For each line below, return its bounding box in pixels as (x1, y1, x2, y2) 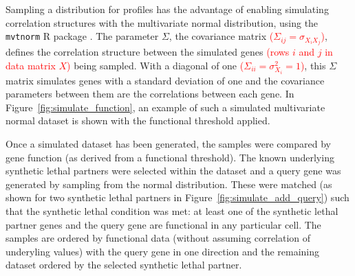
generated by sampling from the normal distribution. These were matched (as (6, 176, 332, 191)
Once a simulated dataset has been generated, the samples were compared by (6, 137, 331, 151)
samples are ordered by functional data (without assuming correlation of (6, 231, 311, 245)
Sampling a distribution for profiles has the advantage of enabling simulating (6, 2, 329, 16)
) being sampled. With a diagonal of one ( (67, 58, 244, 72)
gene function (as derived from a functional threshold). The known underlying (6, 150, 334, 164)
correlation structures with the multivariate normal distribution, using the (6, 15, 319, 30)
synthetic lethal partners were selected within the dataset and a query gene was (6, 163, 341, 178)
